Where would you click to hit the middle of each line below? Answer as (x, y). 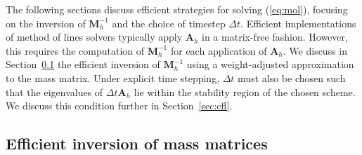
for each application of (219, 50)
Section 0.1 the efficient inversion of (83, 64)
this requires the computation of (75, 50)
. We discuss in (315, 50)
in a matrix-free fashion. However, (275, 37)
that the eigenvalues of (54, 92)
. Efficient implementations (298, 23)
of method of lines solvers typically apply (94, 37)
